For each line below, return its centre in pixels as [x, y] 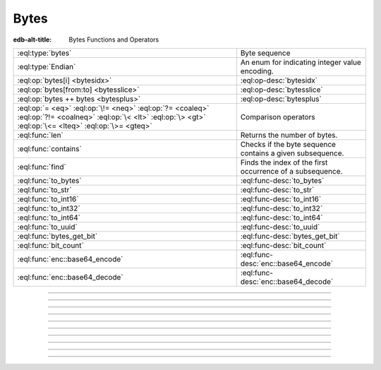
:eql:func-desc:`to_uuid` [280, 227]
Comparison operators [278, 117]
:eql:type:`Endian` [47, 66]
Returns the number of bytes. [289, 135]
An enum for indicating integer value [301, 62]
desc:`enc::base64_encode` [287, 263]
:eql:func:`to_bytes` [49, 180]
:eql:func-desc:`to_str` [277, 189]
